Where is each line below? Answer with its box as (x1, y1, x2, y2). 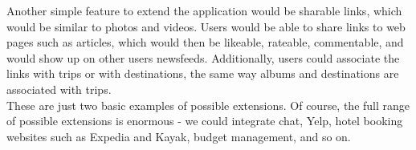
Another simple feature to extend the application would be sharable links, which (6, 2, 402, 18)
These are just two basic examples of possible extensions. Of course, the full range (6, 96, 410, 113)
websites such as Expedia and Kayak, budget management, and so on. (6, 128, 351, 144)
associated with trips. (6, 80, 112, 97)
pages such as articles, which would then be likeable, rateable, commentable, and (6, 34, 404, 51)
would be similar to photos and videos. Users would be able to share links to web (6, 18, 406, 34)
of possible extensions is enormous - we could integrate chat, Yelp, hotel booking (6, 112, 403, 129)
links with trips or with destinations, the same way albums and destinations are (6, 65, 399, 82)
